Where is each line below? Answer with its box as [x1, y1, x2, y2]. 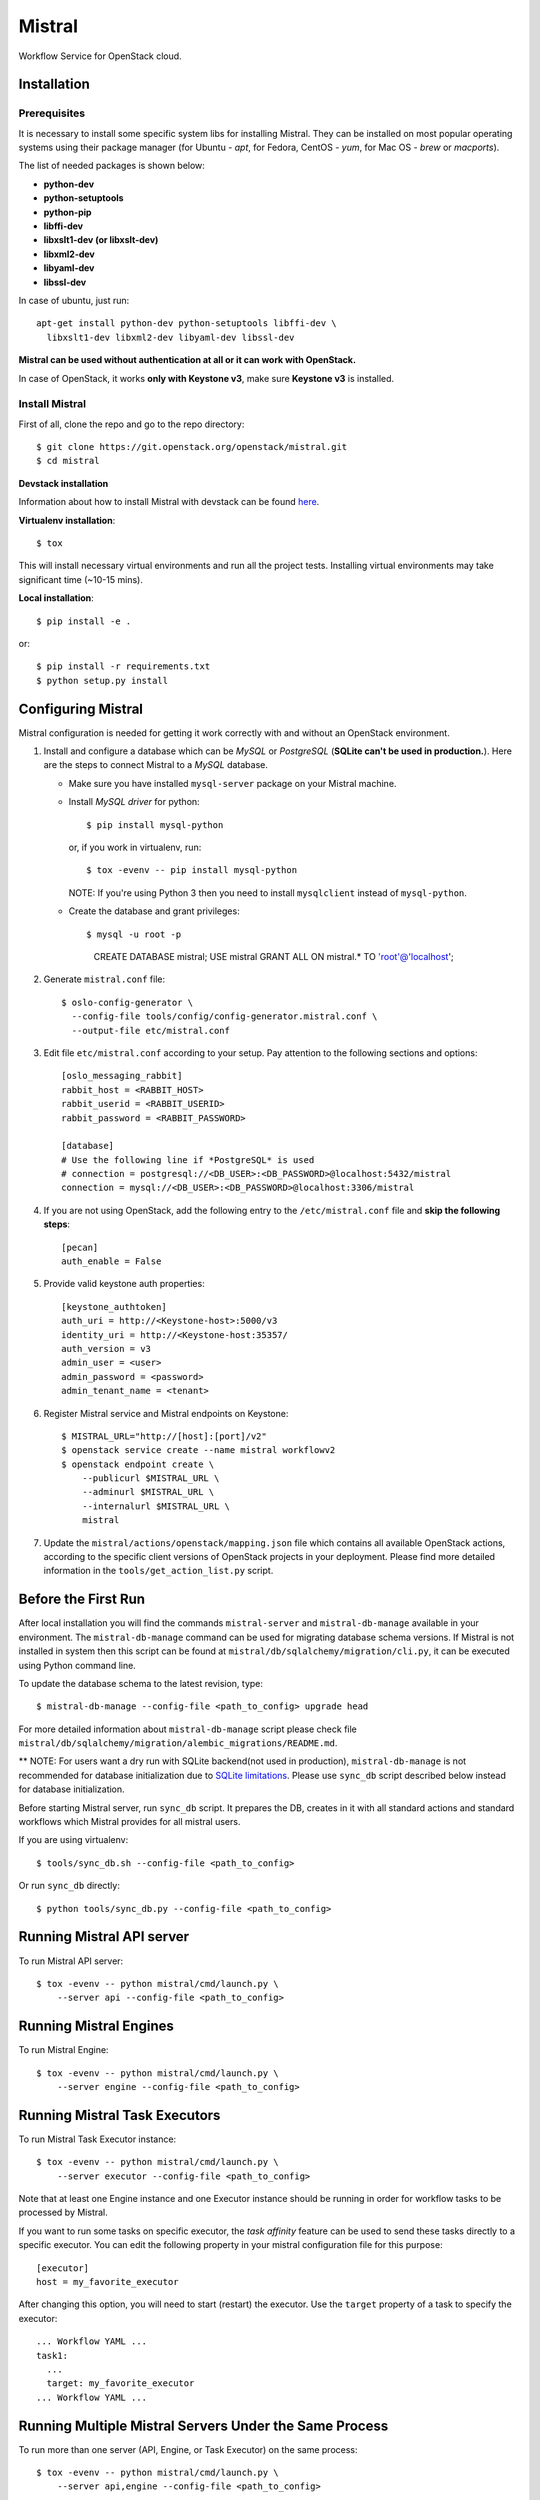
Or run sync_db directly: [18, 1880, 120, 1892]
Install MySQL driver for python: [68, 796, 200, 808]
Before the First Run [18, 1591, 145, 1608]
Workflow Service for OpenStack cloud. [18, 50, 182, 62]
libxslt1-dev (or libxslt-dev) [43, 234, 159, 246]
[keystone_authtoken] [61, 1301, 167, 1312]
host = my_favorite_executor [36, 2276, 179, 2287]
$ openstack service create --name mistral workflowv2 [61, 1445, 336, 1456]
